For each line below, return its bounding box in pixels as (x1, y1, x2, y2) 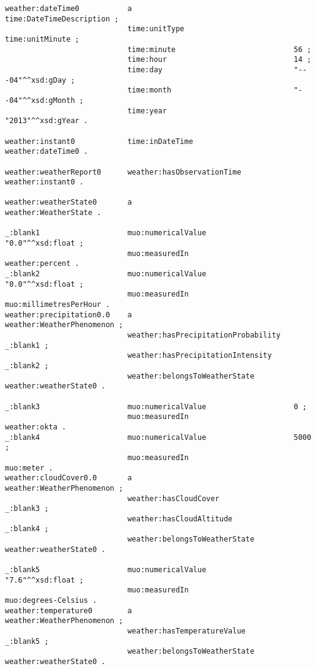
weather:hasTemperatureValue (127, 627, 246, 636)
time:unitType (127, 25, 185, 34)
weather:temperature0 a (5, 606, 132, 615)
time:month (127, 86, 172, 95)
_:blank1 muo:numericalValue (5, 229, 207, 238)
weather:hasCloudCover (127, 494, 219, 503)
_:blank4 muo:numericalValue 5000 (5, 433, 312, 442)
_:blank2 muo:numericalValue (5, 270, 207, 279)
